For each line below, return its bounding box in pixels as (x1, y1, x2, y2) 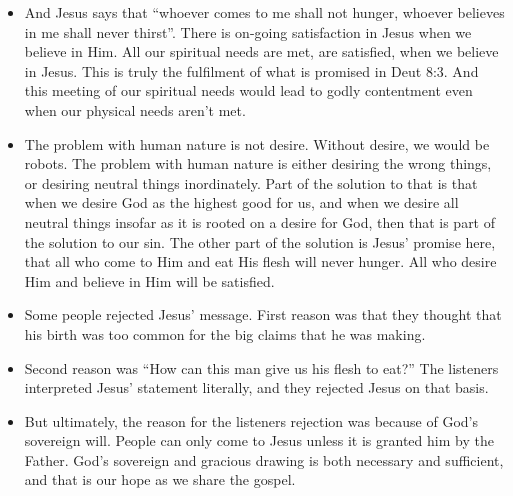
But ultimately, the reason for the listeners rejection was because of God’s (24, 410, 478, 431)
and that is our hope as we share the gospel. (24, 469, 296, 490)
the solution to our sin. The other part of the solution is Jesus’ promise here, (24, 231, 496, 252)
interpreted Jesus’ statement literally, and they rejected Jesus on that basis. (24, 377, 489, 398)
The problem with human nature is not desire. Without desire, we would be (24, 133, 490, 154)
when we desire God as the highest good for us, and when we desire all (24, 192, 459, 213)
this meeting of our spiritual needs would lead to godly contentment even (24, 80, 473, 101)
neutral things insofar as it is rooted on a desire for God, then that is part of (24, 211, 496, 232)
